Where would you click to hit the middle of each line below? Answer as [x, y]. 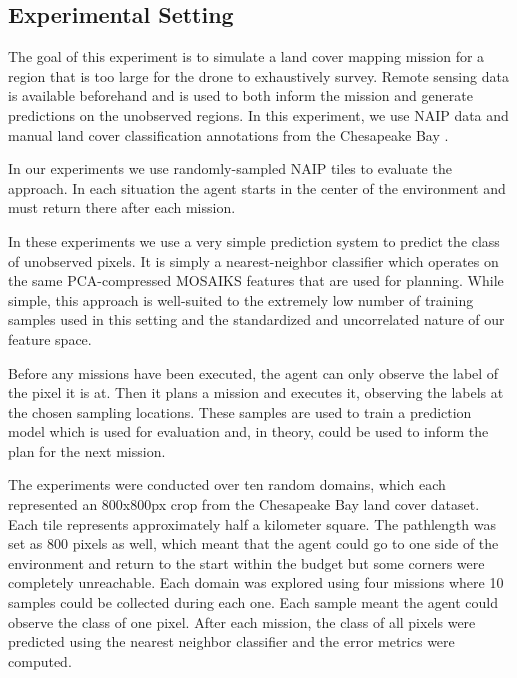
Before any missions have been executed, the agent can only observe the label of [253, 372]
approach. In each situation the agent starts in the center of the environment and [257, 187]
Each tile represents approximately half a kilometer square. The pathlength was [252, 523]
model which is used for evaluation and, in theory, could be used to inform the [248, 431]
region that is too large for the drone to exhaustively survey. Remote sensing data [258, 75]
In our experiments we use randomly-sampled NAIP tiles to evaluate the [230, 168]
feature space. [50, 338]
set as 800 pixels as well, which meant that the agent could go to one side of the [253, 543]
